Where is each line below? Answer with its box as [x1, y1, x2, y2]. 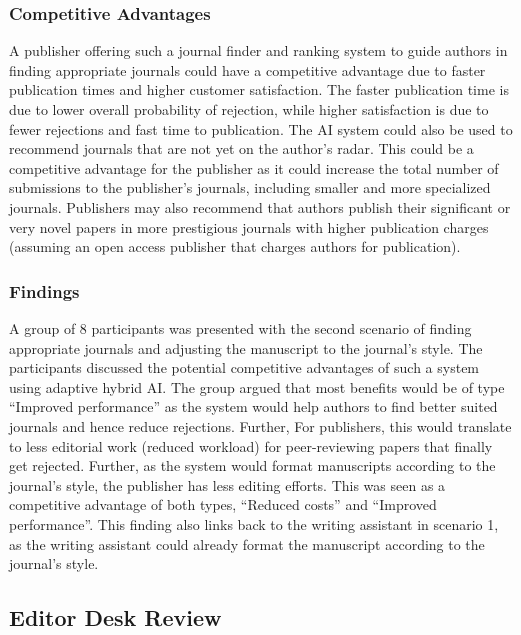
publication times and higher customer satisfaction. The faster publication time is [9, 79, 509, 100]
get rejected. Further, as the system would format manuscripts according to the [9, 455, 496, 476]
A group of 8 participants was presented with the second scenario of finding [9, 317, 472, 338]
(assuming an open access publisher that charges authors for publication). [9, 236, 461, 257]
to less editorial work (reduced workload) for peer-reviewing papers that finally [9, 435, 493, 456]
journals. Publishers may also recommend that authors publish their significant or [9, 196, 511, 217]
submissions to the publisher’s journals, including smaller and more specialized [9, 177, 491, 198]
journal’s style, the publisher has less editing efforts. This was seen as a [9, 474, 446, 495]
